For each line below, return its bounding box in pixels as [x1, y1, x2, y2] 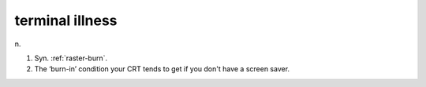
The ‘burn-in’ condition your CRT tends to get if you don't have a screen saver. [34, 64, 290, 74]
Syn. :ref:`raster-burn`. [34, 53, 108, 63]
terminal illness [14, 12, 118, 29]
